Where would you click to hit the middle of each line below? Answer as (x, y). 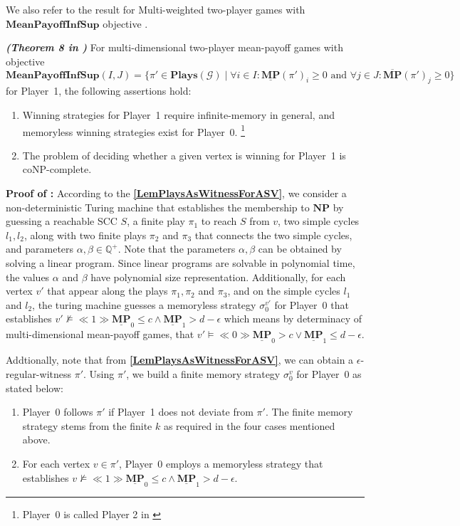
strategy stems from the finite (87, 425)
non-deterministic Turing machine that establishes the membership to (158, 207)
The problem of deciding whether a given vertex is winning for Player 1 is (184, 155)
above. (36, 440)
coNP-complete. (57, 169)
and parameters (40, 249)
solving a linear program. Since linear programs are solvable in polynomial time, (181, 262)
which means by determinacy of (293, 319)
